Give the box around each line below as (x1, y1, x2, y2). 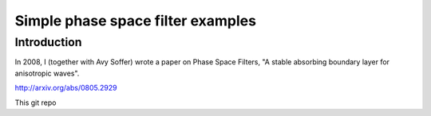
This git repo (14, 98, 57, 107)
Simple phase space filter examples (14, 12, 257, 29)
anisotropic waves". (14, 68, 80, 78)
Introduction (14, 35, 82, 49)
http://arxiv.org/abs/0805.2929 (14, 83, 117, 93)
